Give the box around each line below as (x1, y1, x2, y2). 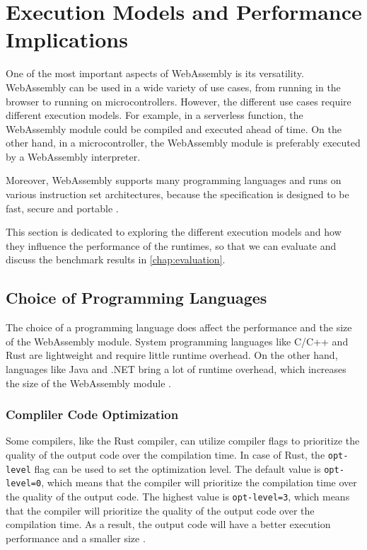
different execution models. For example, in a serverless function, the (6, 108, 303, 122)
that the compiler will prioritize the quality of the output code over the (6, 503, 315, 517)
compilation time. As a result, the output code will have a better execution (6, 517, 331, 532)
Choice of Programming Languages (6, 287, 267, 309)
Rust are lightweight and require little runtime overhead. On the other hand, (6, 348, 338, 362)
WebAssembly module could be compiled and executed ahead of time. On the (6, 121, 342, 136)
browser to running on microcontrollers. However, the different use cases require (6, 93, 351, 108)
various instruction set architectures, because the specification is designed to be (6, 187, 349, 202)
